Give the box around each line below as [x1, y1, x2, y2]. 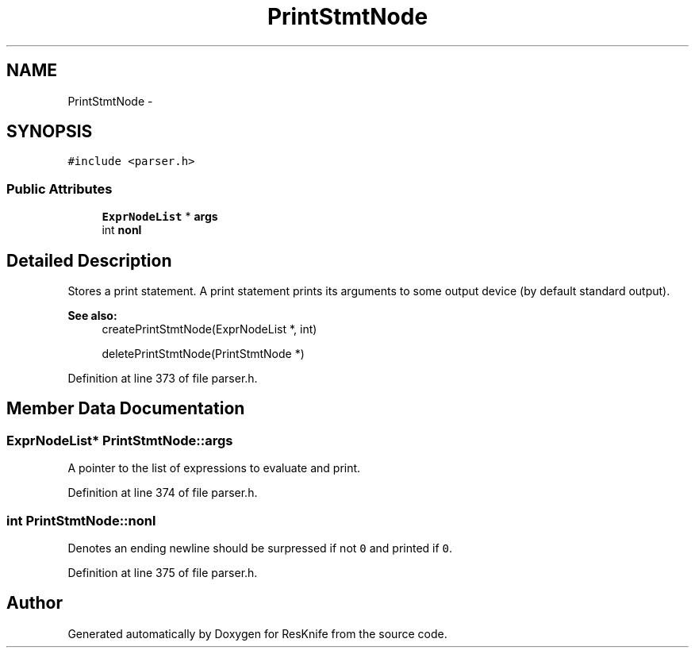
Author [6, 593, 63, 614]
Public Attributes [6, 180, 113, 197]
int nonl [102, 223, 142, 237]
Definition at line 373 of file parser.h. [67, 371, 258, 386]
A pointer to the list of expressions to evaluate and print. [67, 461, 361, 475]
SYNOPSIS [6, 121, 93, 142]
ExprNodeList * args [102, 210, 218, 224]
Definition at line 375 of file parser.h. [67, 566, 258, 579]
